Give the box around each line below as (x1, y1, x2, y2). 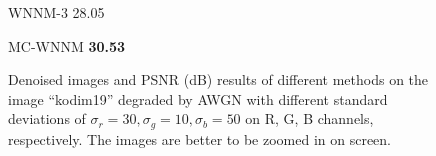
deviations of (8, 108, 86, 129)
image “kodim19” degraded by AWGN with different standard (8, 88, 388, 109)
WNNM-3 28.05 (8, 2, 105, 22)
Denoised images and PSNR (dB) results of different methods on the (8, 69, 429, 90)
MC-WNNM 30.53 (8, 35, 126, 56)
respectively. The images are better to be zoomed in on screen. (8, 128, 391, 149)
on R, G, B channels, (245, 108, 374, 129)
